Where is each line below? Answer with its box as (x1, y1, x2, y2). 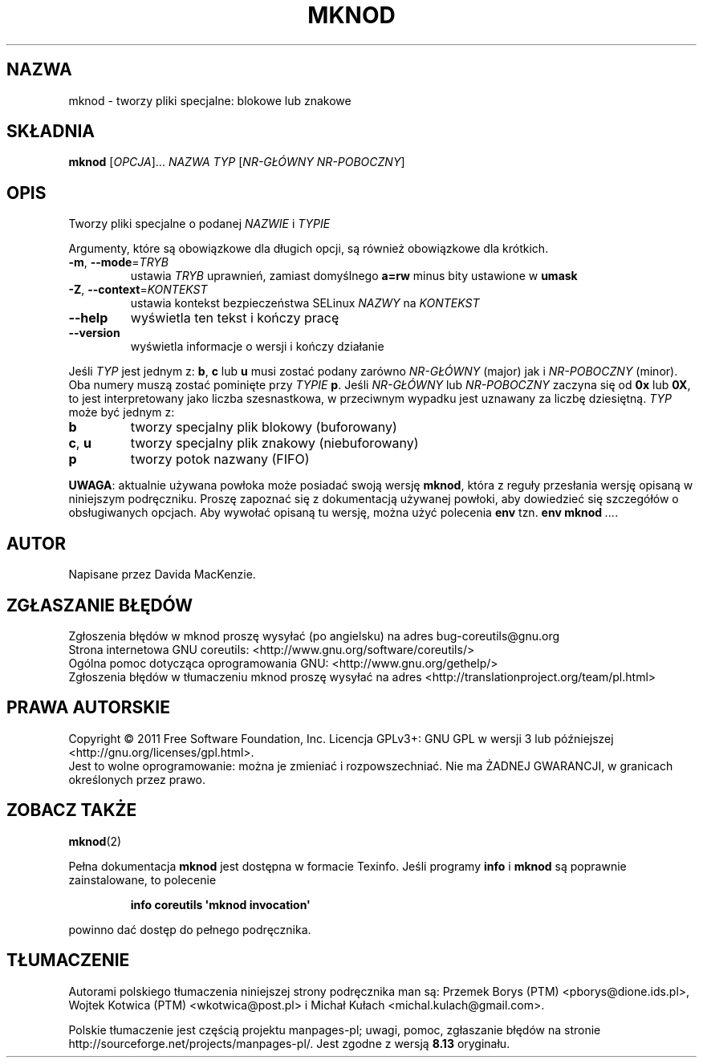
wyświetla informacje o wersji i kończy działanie (130, 339, 384, 354)
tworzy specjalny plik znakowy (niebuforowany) (130, 435, 419, 452)
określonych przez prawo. (68, 772, 206, 786)
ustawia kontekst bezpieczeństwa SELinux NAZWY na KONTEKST (130, 296, 480, 311)
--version (68, 326, 120, 340)
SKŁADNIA (6, 121, 95, 142)
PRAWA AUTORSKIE (6, 697, 170, 718)
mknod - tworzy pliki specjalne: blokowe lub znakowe (68, 93, 351, 108)
